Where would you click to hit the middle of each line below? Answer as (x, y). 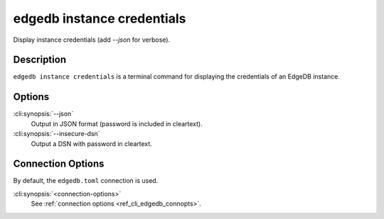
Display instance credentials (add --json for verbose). (92, 40)
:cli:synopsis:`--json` (43, 114)
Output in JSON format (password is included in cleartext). (117, 123)
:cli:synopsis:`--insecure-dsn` (57, 134)
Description (40, 60)
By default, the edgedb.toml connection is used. (86, 181)
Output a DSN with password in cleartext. (91, 144)
